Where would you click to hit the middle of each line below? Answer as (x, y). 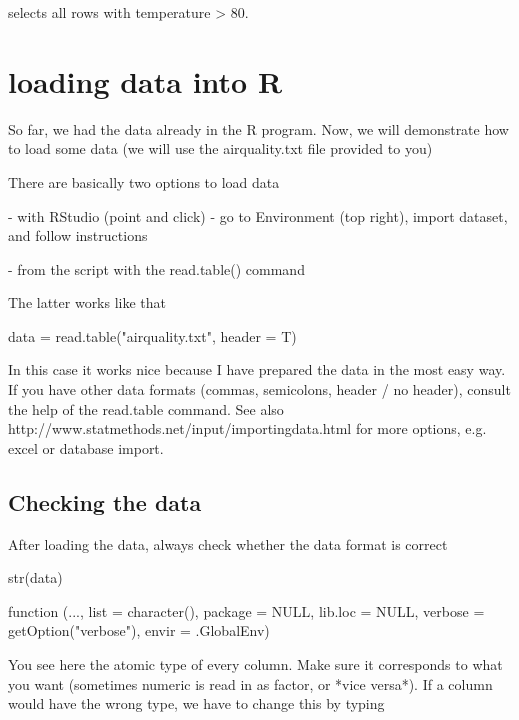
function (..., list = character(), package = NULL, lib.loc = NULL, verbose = (246, 610)
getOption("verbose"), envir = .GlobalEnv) (139, 630)
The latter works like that (87, 302)
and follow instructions (78, 235)
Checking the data (105, 501)
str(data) (35, 577)
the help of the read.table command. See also (146, 408)
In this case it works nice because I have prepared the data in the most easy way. (257, 369)
